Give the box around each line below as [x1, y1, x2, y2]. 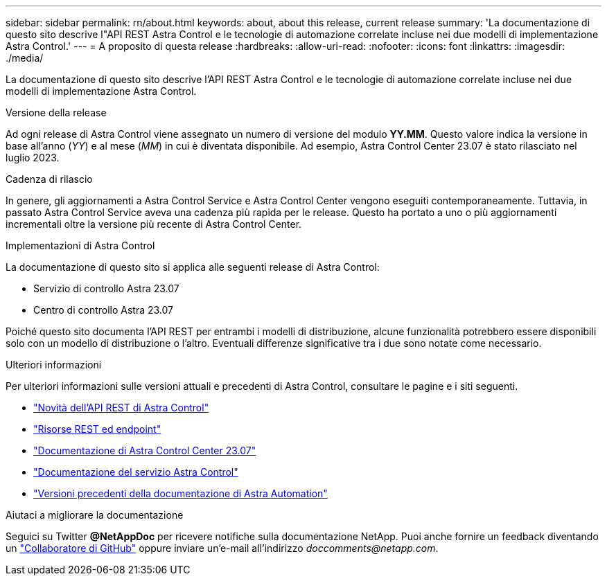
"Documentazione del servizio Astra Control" [33, 466, 238, 478]
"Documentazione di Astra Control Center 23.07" [33, 445, 256, 456]
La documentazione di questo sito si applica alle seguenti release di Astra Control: [6, 261, 380, 273]
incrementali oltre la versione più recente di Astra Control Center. [6, 218, 302, 230]
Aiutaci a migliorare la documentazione [6, 509, 184, 521]
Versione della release [6, 107, 107, 118]
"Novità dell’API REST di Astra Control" [33, 402, 209, 413]
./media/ [6, 52, 44, 64]
